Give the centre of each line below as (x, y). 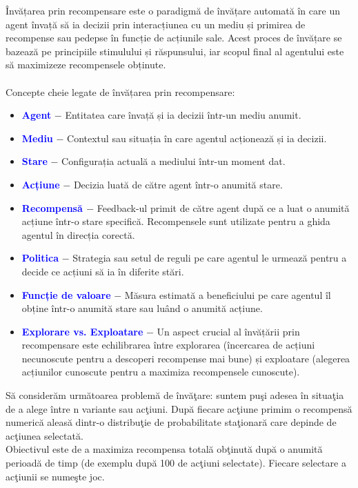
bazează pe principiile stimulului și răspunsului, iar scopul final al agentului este (175, 51)
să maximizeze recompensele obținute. (86, 65)
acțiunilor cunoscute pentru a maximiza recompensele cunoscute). (161, 372)
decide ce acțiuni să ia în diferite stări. (103, 271)
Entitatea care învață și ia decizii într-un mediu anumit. (183, 115)
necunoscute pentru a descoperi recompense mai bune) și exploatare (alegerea (186, 358)
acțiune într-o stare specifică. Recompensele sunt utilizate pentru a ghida (176, 221)
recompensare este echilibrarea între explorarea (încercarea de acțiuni (168, 345)
